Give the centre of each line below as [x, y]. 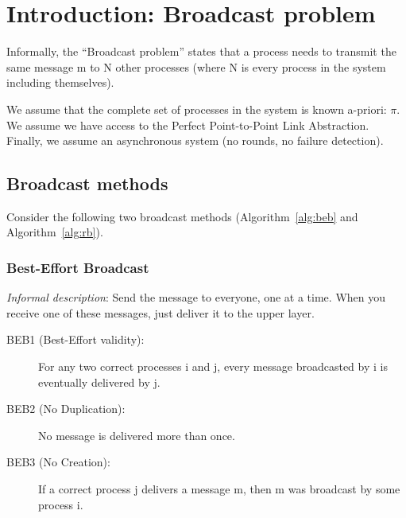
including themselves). [60, 82]
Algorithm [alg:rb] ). [55, 232]
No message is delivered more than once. [137, 435]
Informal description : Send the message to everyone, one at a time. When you [196, 297]
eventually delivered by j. [99, 382]
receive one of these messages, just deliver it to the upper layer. [160, 312]
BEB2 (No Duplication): [66, 409]
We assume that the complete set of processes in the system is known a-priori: [197, 109]
